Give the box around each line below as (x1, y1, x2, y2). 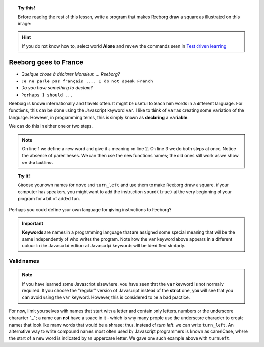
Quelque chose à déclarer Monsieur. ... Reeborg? (21, 71, 120, 77)
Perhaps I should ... (21, 92, 73, 98)
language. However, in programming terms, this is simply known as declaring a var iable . (9, 114, 189, 120)
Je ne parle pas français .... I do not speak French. (21, 78, 156, 84)
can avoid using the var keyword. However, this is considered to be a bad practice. (22, 294, 190, 300)
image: (18, 20, 32, 26)
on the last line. (22, 159, 53, 165)
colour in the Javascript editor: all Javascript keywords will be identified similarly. (22, 243, 186, 249)
